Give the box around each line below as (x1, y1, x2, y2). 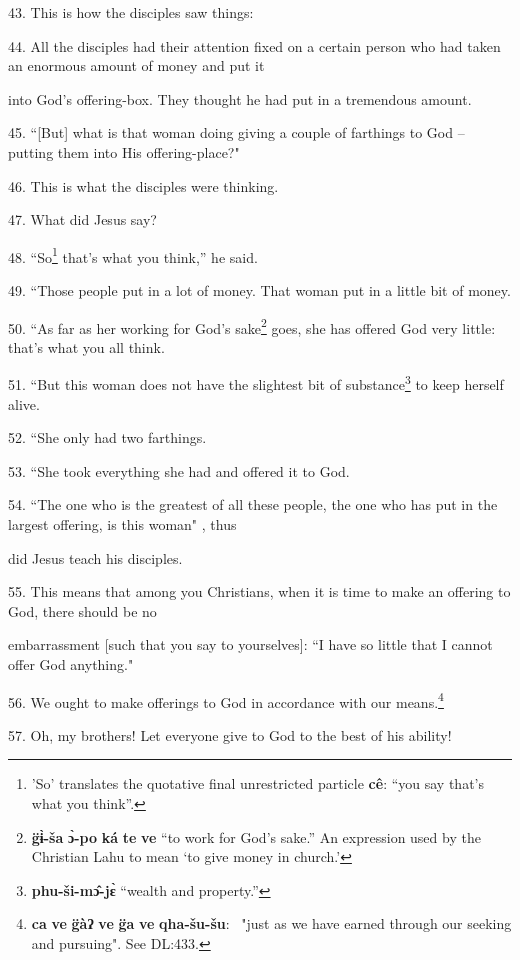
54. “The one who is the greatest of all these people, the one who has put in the (8, 494, 498, 515)
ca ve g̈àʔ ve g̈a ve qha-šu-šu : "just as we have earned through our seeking (31, 913, 512, 934)
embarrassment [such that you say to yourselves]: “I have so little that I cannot (8, 634, 493, 655)
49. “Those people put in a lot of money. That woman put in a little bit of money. (8, 280, 511, 300)
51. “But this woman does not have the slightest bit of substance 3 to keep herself (8, 371, 504, 395)
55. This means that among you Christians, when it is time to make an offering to (8, 581, 511, 602)
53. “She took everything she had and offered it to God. (8, 460, 350, 481)
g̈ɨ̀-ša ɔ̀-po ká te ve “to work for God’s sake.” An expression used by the (31, 826, 481, 847)
